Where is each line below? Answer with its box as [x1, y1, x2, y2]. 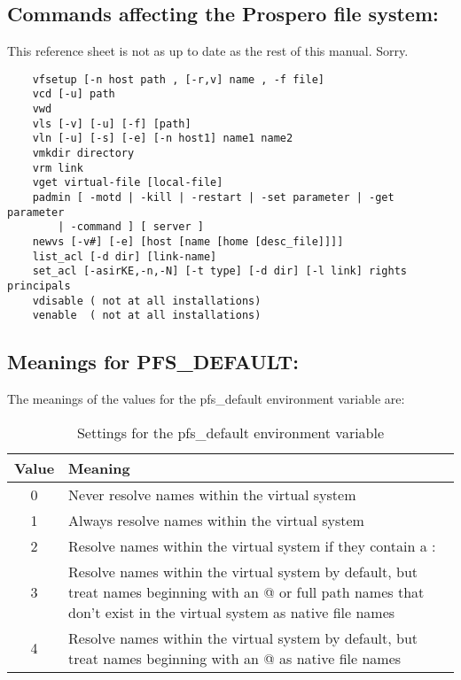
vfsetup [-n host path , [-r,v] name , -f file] [32, 73, 324, 86]
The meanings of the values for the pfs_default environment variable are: [7, 390, 405, 408]
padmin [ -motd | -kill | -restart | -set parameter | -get [32, 191, 395, 205]
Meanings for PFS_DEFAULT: [7, 348, 299, 375]
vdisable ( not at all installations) [32, 294, 262, 307]
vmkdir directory [32, 147, 135, 160]
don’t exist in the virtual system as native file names [68, 601, 395, 622]
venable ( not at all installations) [32, 309, 262, 322]
